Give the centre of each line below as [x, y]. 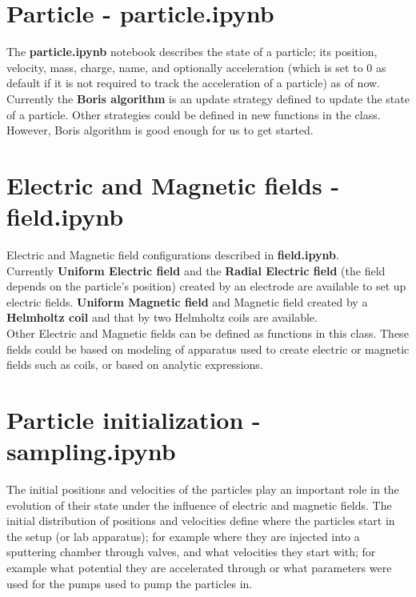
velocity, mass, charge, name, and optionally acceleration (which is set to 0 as [196, 67]
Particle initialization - [134, 419]
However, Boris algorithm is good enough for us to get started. [160, 130]
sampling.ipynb [91, 451]
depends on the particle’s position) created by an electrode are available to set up [206, 286]
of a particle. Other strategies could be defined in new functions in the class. [194, 114]
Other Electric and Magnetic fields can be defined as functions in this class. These [208, 333]
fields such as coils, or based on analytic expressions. [135, 365]
